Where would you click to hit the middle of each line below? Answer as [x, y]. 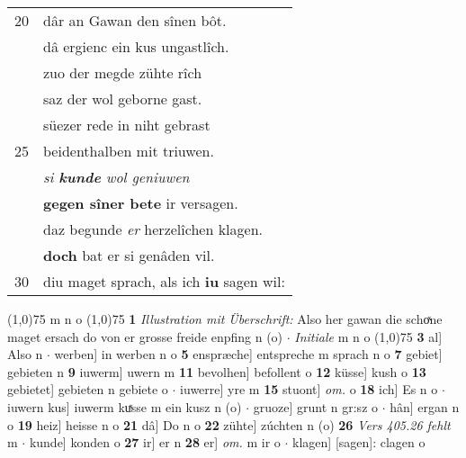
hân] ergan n [425, 406]
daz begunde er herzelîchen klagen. [153, 229]
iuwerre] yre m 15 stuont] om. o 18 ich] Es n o [309, 389]
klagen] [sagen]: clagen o [359, 442]
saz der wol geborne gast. [123, 99]
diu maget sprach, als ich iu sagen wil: [164, 281]
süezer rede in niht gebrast [127, 125]
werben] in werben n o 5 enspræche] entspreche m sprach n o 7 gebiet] [248, 354]
